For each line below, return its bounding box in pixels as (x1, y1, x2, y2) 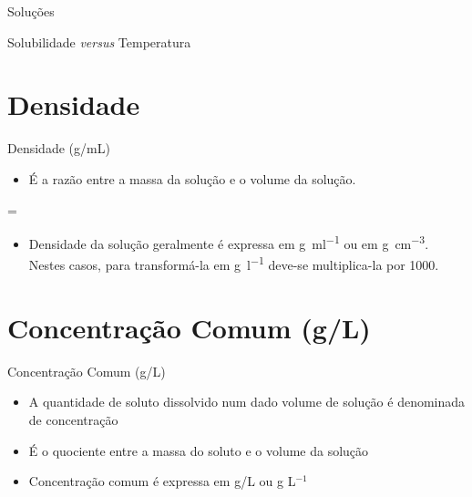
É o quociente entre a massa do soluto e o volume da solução (28, 440, 369, 460)
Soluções (7, 2, 55, 20)
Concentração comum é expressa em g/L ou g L (28, 471, 296, 491)
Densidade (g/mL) (7, 139, 110, 158)
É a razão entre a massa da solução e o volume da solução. (28, 169, 356, 188)
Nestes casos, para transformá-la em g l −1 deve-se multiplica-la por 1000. (28, 253, 439, 274)
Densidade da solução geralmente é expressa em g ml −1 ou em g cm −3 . (28, 232, 429, 253)
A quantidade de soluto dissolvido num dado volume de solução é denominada (28, 392, 466, 411)
